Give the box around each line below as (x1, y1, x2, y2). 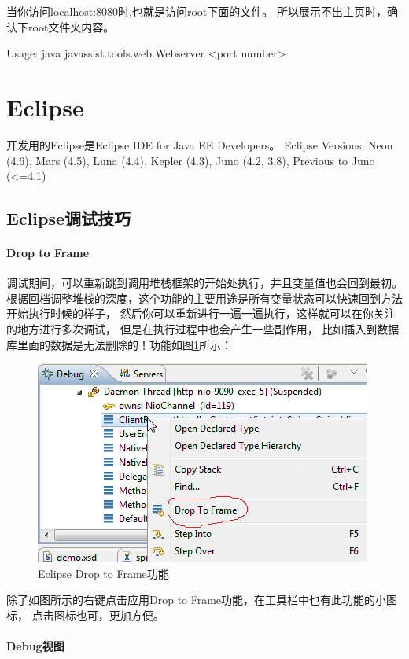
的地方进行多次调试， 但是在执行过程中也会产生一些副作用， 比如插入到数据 (6, 321, 400, 337)
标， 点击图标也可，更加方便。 (6, 607, 164, 624)
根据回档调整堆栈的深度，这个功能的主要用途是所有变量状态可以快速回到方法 (6, 289, 403, 306)
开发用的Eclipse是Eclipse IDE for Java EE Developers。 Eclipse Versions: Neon (6, 136, 393, 153)
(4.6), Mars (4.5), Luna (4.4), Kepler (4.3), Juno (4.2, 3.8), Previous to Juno (6, 152, 375, 168)
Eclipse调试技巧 (6, 206, 131, 230)
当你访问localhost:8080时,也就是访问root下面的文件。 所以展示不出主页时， (6, 3, 387, 19)
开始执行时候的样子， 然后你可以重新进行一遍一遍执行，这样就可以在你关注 (6, 305, 396, 322)
